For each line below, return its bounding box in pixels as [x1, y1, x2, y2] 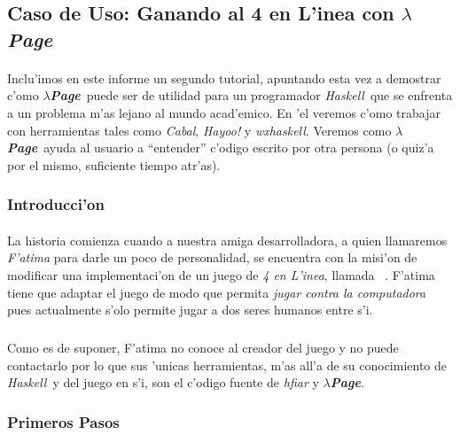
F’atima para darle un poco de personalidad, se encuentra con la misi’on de [7, 248, 417, 267]
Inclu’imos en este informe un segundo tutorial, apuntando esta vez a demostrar [7, 68, 441, 87]
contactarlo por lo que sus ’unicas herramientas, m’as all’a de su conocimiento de [7, 355, 448, 374]
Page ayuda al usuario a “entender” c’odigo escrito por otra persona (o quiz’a [7, 138, 434, 157]
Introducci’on [7, 193, 105, 215]
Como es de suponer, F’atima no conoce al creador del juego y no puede [7, 338, 399, 357]
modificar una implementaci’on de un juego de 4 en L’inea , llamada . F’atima [7, 265, 435, 284]
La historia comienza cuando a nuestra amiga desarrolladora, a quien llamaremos [7, 230, 448, 249]
